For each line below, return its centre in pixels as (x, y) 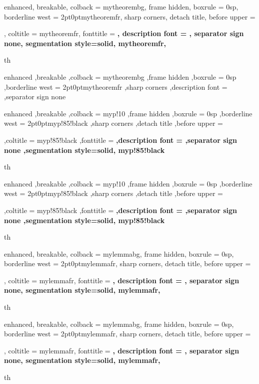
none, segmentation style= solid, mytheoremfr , (85, 43)
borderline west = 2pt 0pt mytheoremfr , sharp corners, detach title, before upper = (130, 16)
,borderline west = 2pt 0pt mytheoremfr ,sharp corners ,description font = (116, 86)
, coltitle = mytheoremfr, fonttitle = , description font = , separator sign (124, 33)
